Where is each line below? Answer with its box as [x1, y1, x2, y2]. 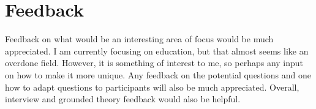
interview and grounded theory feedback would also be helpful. [5, 92, 241, 105]
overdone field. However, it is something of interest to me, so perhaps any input [5, 56, 304, 69]
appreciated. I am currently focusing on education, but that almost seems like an [5, 44, 309, 57]
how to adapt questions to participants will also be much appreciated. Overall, [5, 80, 299, 93]
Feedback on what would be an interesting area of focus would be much [5, 32, 274, 45]
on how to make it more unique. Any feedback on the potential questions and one [5, 68, 311, 81]
